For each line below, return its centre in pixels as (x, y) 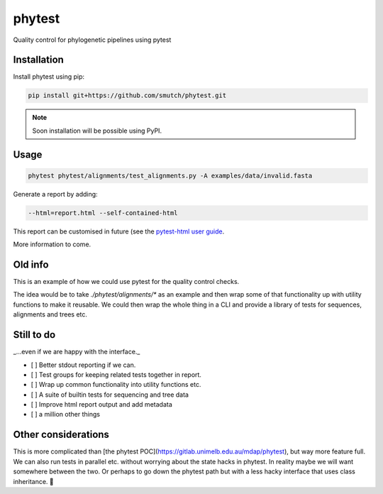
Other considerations (61, 435)
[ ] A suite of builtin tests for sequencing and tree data (110, 395)
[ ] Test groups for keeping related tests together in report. (116, 374)
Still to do (34, 335)
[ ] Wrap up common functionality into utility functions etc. (116, 385)
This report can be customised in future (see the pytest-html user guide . (119, 231)
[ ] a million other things (66, 415)
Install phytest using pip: (49, 77)
